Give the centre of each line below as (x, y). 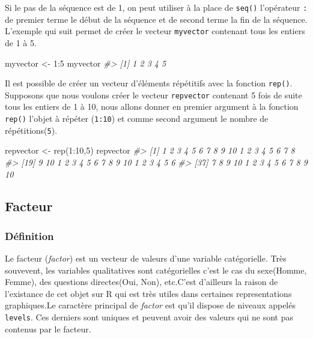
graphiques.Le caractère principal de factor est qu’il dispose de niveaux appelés (150, 305)
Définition (29, 235)
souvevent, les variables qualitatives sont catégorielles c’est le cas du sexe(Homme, (156, 270)
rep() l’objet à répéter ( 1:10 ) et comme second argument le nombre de (137, 118)
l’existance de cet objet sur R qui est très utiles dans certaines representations (148, 293)
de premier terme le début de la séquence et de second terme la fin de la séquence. (156, 19)
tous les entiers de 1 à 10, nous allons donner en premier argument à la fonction (152, 106)
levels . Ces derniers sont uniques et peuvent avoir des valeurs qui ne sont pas (149, 317)
